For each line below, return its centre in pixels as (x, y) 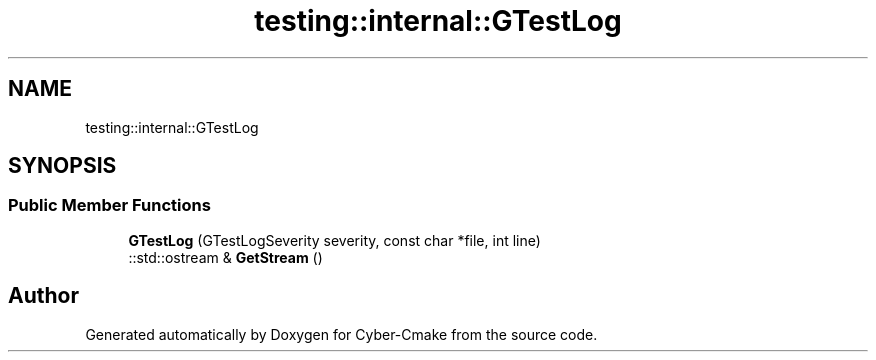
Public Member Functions (109, 205)
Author (43, 296)
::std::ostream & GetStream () (225, 257)
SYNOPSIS (62, 166)
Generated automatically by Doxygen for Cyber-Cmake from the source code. (341, 334)
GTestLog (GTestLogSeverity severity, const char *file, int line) (334, 240)
